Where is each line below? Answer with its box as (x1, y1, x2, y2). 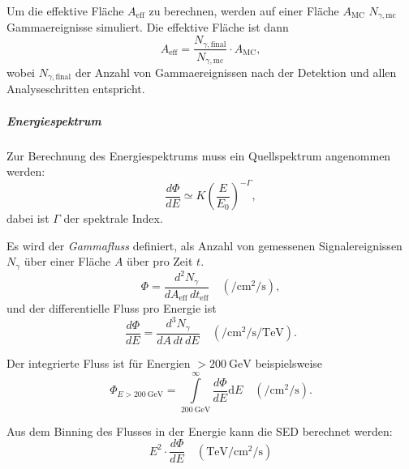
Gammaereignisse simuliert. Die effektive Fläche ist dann (6, 19, 289, 36)
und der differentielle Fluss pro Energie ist (6, 300, 217, 317)
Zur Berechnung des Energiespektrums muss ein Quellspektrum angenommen (6, 147, 391, 164)
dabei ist (6, 210, 50, 227)
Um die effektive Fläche (6, 2, 124, 19)
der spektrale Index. (63, 210, 163, 227)
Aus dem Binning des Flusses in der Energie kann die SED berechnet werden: (6, 422, 393, 439)
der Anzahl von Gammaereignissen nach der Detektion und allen (75, 63, 397, 80)
